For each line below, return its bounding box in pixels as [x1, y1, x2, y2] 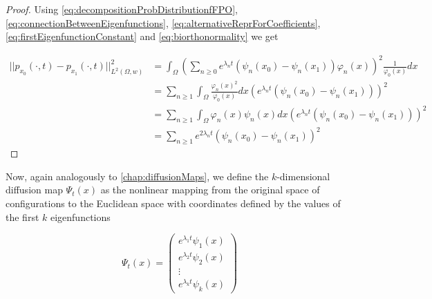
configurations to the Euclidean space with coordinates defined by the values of [6, 195, 341, 210]
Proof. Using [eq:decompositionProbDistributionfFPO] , [6, 2, 238, 16]
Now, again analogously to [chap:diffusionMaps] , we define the [6, 168, 269, 183]
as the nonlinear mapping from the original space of [100, 182, 320, 197]
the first [6, 209, 39, 224]
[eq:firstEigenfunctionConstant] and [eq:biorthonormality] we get [6, 29, 279, 44]
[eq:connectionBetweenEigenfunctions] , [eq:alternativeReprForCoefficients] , [6, 15, 321, 30]
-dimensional [276, 168, 330, 183]
